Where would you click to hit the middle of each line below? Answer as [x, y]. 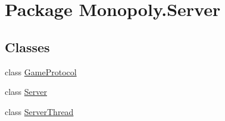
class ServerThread [39, 111]
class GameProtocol [41, 71]
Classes [27, 47]
